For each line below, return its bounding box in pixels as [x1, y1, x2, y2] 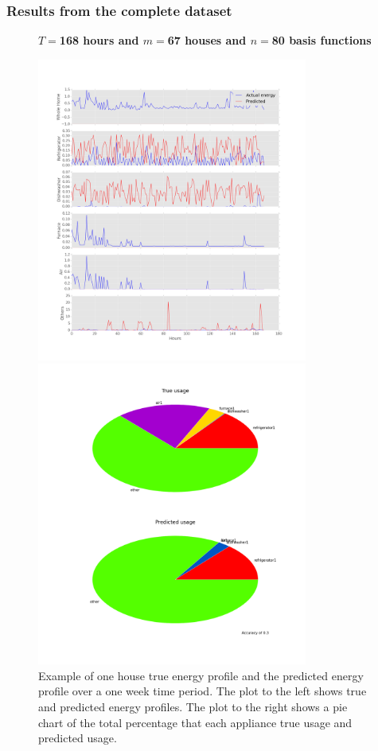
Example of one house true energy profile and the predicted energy [38, 667, 364, 683]
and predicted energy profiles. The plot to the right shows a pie [38, 698, 348, 715]
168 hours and [59, 32, 139, 49]
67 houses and [167, 32, 247, 49]
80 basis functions [271, 32, 372, 49]
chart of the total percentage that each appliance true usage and [38, 714, 353, 730]
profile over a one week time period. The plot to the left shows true [38, 683, 367, 699]
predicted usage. [38, 730, 117, 746]
